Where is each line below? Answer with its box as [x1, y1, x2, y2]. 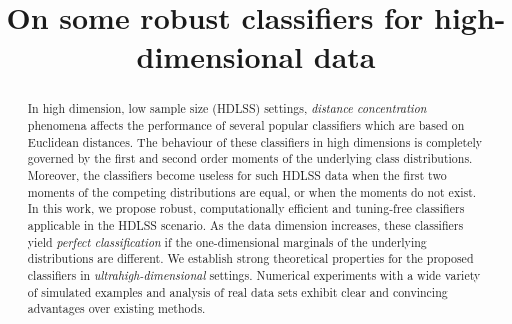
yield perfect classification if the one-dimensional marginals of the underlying [27, 233, 427, 250]
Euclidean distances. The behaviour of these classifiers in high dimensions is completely [27, 133, 483, 150]
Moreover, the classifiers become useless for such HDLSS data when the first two [27, 166, 447, 183]
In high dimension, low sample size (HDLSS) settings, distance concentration [27, 100, 427, 117]
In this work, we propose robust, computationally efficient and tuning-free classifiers [27, 200, 465, 217]
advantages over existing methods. [27, 300, 206, 317]
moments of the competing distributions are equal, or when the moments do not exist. [27, 183, 477, 200]
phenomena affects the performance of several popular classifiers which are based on [27, 117, 465, 134]
